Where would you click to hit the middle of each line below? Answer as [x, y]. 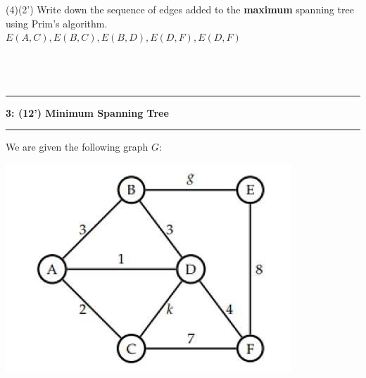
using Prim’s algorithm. [57, 23]
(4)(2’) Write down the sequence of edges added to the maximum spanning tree [180, 9]
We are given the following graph [77, 147]
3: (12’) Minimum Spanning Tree [87, 112]
